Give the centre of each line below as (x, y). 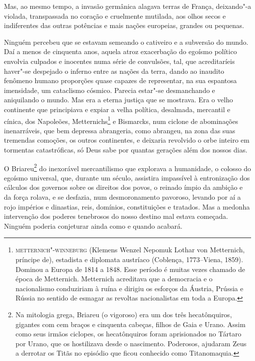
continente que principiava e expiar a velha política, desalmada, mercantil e (117, 109)
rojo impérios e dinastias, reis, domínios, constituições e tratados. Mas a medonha (127, 206)
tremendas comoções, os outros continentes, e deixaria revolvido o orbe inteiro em (127, 140)
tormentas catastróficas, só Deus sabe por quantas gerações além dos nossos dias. (126, 149)
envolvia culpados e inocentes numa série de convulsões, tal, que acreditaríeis (119, 61)
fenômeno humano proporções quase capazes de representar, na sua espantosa (120, 80)
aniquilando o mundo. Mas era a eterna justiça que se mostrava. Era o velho (118, 100)
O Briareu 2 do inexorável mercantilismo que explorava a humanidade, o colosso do (127, 167)
